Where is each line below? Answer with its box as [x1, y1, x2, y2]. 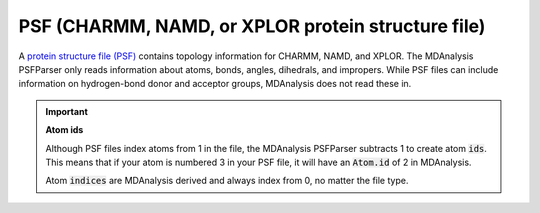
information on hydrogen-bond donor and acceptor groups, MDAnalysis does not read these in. [18, 78, 412, 90]
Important [45, 105, 89, 117]
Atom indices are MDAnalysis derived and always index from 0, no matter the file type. [45, 175, 409, 187]
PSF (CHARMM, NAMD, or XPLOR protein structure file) [18, 15, 486, 37]
